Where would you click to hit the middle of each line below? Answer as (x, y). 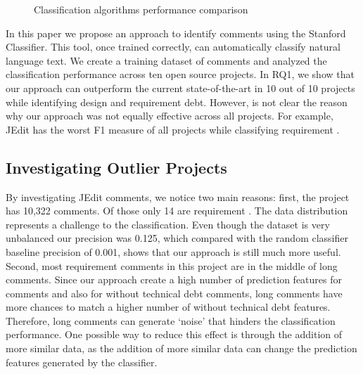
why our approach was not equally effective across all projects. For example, (170, 116)
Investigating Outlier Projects (116, 167)
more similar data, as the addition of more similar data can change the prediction (181, 348)
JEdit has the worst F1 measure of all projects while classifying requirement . (173, 129)
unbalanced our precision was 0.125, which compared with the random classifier (177, 238)
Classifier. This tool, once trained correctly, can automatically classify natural (173, 47)
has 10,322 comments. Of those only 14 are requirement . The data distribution (177, 211)
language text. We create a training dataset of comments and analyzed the (166, 60)
